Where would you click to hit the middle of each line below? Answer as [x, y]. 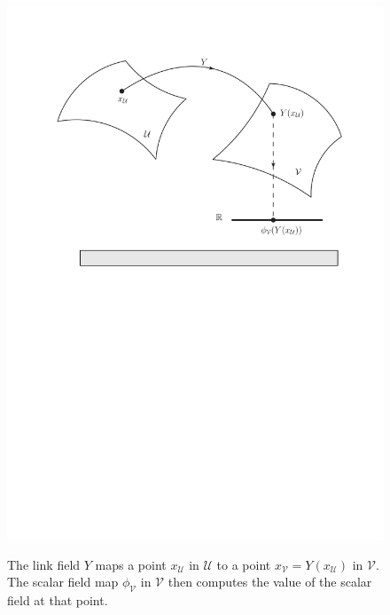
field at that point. [58, 599]
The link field [44, 564]
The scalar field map [63, 582]
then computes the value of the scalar [270, 582]
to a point [244, 564]
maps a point [131, 564]
